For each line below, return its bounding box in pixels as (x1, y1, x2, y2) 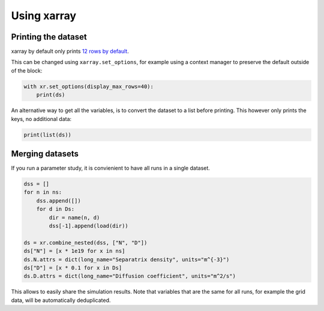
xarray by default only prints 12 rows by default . (11, 48, 129, 55)
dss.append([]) (36, 197, 81, 204)
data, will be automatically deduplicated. (11, 297, 111, 304)
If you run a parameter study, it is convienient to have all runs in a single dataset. (11, 165, 210, 172)
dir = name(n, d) (49, 214, 100, 221)
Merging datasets (11, 149, 79, 159)
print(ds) (36, 92, 65, 98)
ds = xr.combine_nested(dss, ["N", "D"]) (23, 239, 148, 246)
